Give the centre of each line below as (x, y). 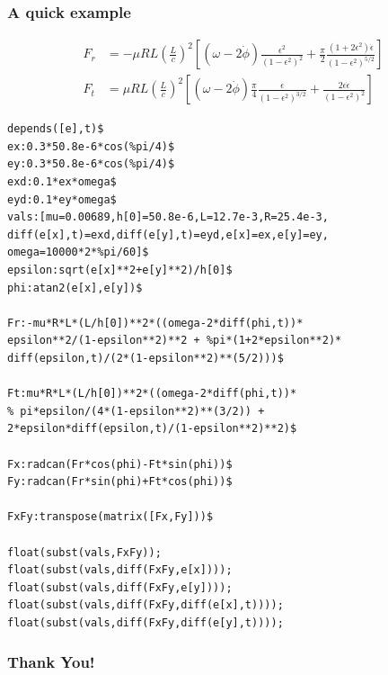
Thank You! (51, 662)
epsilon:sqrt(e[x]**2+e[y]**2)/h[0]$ (120, 270)
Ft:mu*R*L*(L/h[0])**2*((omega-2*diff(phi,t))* (152, 394)
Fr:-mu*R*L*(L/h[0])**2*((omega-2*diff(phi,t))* (155, 323)
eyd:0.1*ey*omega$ (62, 199)
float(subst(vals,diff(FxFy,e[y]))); (120, 587)
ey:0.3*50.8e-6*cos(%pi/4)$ (91, 164)
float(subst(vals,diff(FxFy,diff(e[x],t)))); (145, 605)
